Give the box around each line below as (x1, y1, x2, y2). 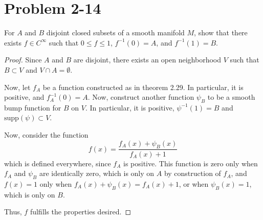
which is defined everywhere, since (4, 158, 111, 168)
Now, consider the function (4, 129, 89, 140)
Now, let (4, 81, 31, 92)
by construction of (164, 168, 221, 179)
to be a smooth (207, 92, 255, 102)
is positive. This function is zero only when (123, 158, 258, 168)
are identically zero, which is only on (39, 168, 155, 179)
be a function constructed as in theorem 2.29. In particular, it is (42, 81, 244, 92)
